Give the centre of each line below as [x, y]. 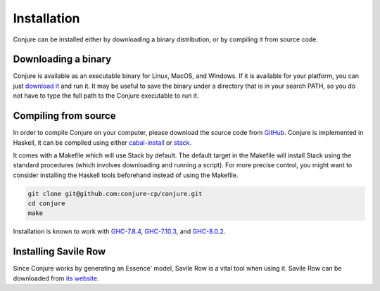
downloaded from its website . [56, 278]
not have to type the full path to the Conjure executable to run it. [106, 96]
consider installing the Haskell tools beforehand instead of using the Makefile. [126, 175]
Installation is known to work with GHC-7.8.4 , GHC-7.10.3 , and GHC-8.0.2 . [119, 231]
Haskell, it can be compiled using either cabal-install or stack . [102, 142]
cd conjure [46, 203]
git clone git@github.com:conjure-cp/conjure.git [115, 194]
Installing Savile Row [59, 252]
